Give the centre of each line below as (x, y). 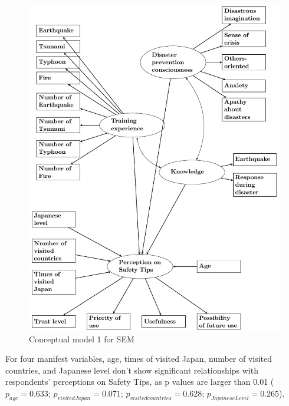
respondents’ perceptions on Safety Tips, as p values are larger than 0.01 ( (140, 382)
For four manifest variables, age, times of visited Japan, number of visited (139, 359)
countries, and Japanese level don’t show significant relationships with (132, 370)
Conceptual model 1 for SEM (82, 339)
